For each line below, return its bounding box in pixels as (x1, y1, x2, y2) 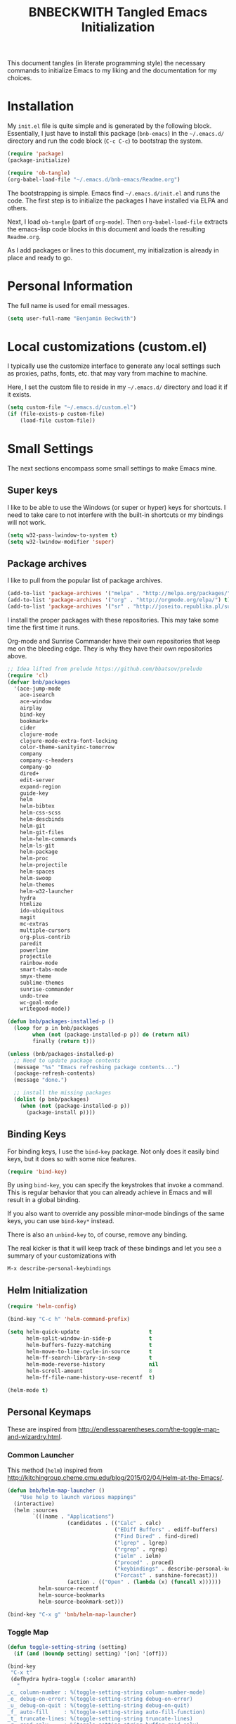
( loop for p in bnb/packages (13, 1025, 99, 1032)
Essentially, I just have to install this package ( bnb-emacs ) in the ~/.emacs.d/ (7, 129, 225, 138)
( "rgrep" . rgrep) (114, 1545, 169, 1553)
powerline (20, 947, 49, 954)
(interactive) (13, 1500, 55, 1507)
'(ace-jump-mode (13, 685, 61, 692)
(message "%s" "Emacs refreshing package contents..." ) (13, 1064, 181, 1071)
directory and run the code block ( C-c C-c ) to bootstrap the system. (7, 136, 203, 145)
